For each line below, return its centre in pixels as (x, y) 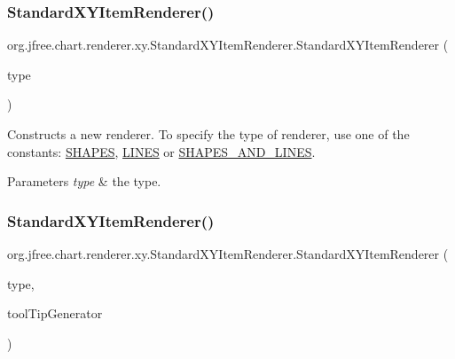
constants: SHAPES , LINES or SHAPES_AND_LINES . (161, 151)
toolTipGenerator (55, 313)
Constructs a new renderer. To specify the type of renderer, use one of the (208, 134)
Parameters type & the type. (84, 181)
